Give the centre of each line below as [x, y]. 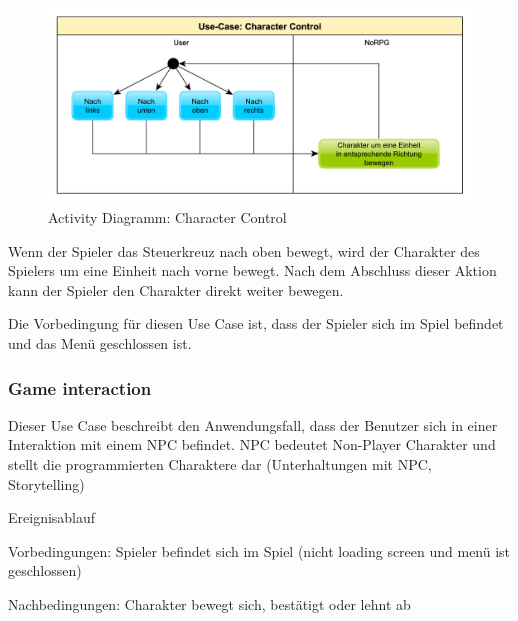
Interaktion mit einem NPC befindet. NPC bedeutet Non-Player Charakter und [252, 444]
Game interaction [80, 387]
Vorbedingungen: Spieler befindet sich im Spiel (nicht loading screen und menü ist [259, 550]
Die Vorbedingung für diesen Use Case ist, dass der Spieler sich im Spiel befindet [256, 323]
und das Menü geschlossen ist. [100, 343]
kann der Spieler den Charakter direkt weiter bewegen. [176, 289]
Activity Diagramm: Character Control [167, 217]
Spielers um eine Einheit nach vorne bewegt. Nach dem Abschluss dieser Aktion [252, 270]
